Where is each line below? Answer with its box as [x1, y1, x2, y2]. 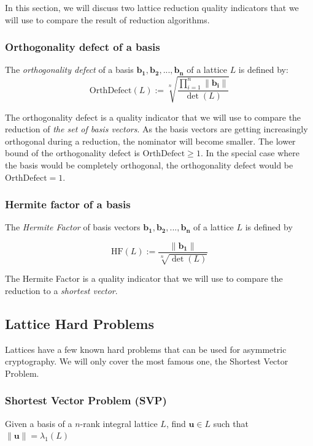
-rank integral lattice [80, 417, 158, 429]
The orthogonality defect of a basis [5, 63, 134, 76]
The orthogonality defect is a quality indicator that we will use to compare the [5, 110, 301, 123]
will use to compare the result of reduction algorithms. [5, 13, 210, 26]
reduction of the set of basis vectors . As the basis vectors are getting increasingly [5, 123, 308, 135]
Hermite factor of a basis [5, 197, 131, 212]
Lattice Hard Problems [5, 314, 155, 333]
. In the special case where [200, 146, 300, 159]
